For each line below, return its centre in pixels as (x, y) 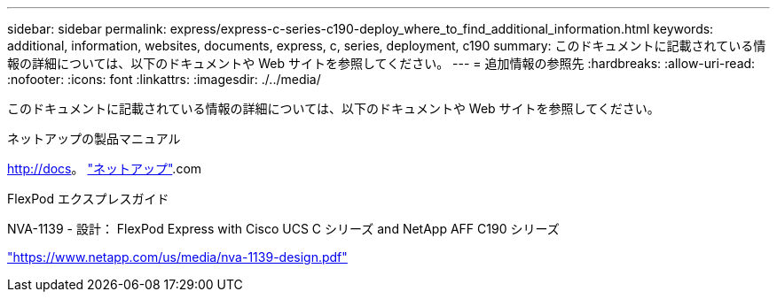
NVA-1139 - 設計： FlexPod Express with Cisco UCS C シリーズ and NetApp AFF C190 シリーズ (283, 229)
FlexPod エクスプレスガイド (88, 199)
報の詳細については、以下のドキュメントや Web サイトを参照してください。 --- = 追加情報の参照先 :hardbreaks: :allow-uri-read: (381, 63)
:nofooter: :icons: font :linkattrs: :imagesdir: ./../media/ (164, 79)
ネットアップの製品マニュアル (94, 138)
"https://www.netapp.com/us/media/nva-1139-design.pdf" (177, 257)
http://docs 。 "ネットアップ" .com (105, 169)
